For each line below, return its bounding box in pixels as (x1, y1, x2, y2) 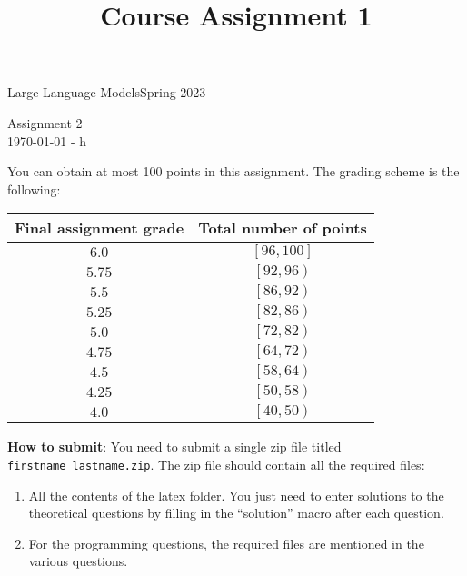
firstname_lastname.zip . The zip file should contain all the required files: (7, 454, 425, 473)
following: (7, 179, 61, 198)
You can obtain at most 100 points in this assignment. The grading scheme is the (7, 162, 460, 181)
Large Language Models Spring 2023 (7, 83, 206, 102)
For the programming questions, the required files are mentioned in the (28, 533, 424, 552)
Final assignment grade (15, 217, 184, 239)
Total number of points (198, 217, 367, 239)
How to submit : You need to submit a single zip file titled (7, 437, 342, 456)
